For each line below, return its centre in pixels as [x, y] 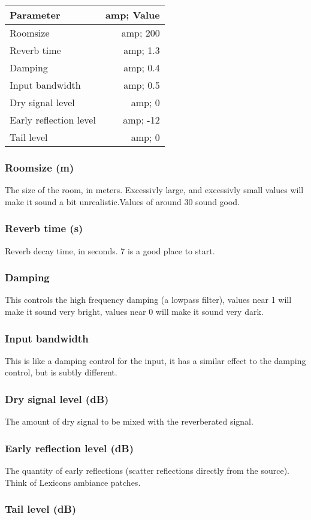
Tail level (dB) [41, 509]
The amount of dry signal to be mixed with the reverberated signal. [129, 421]
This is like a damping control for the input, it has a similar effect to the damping [155, 360]
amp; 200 [141, 33]
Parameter [35, 15]
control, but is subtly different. [61, 372]
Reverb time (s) [44, 228]
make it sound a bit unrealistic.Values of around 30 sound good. [123, 201]
